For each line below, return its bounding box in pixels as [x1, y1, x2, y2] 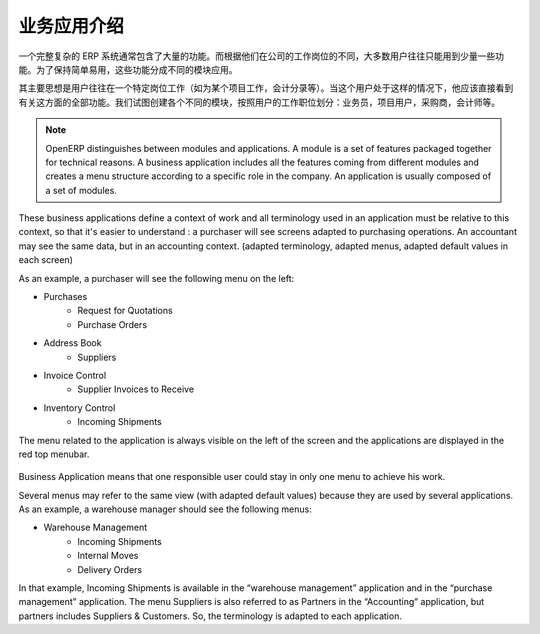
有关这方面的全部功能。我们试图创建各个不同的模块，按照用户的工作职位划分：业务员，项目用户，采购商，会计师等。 [18, 96, 500, 108]
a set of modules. [45, 184, 117, 196]
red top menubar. [18, 448, 90, 460]
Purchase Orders [77, 318, 148, 330]
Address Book [43, 337, 102, 349]
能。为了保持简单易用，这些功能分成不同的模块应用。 [18, 63, 238, 75]
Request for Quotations [77, 305, 174, 317]
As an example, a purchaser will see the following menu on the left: [18, 272, 295, 284]
